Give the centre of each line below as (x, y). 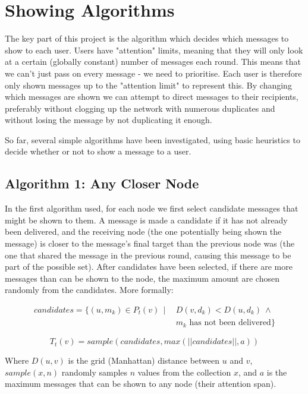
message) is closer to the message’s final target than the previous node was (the (150, 243)
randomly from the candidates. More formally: (89, 290)
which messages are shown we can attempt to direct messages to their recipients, (152, 97)
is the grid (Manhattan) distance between (144, 360)
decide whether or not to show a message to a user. (98, 151)
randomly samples (95, 372)
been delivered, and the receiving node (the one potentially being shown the (143, 231)
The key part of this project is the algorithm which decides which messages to (147, 38)
